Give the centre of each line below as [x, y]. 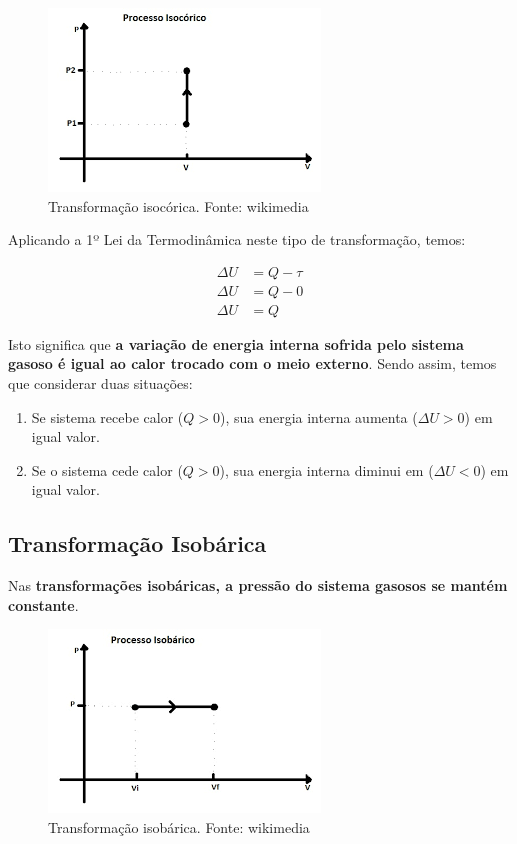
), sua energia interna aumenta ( [319, 416]
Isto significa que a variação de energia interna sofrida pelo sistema [236, 343]
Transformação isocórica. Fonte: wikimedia [178, 205]
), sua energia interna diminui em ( [326, 469]
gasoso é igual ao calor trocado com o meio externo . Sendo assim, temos [252, 363]
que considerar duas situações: [100, 383]
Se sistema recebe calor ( [107, 416]
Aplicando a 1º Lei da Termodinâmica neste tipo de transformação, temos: [237, 239]
